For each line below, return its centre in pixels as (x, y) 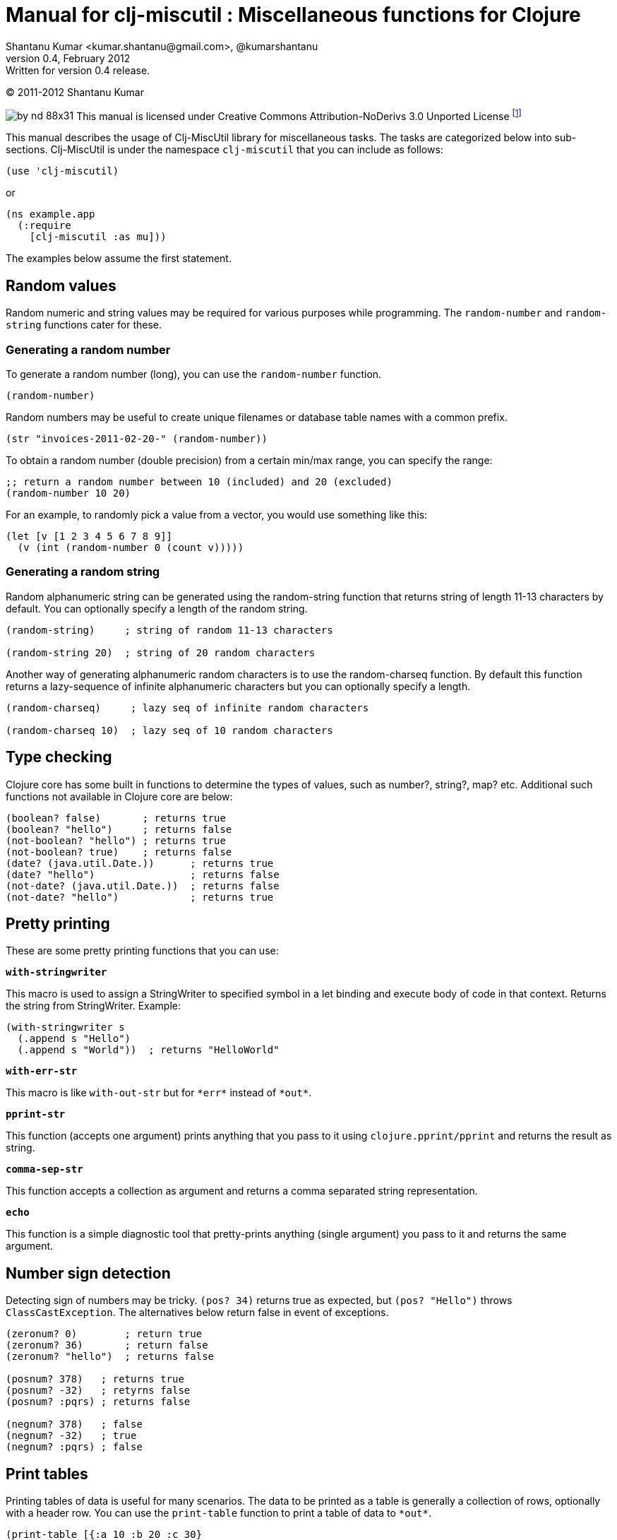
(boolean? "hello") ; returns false (119, 829)
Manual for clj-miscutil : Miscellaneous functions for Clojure (293, 15)
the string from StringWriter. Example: (93, 1006)
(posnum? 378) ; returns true (95, 1379)
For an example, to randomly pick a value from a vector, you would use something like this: (217, 515)
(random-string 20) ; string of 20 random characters (161, 652)
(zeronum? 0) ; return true (104, 1334)
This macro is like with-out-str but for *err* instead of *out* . (159, 1093)
